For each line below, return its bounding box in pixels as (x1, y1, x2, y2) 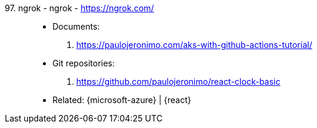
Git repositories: (52, 58, 115, 68)
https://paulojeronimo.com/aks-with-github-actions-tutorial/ (76, 40, 312, 50)
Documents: (52, 21, 100, 31)
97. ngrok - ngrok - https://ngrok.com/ (5, 3, 154, 13)
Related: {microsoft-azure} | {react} (52, 95, 191, 105)
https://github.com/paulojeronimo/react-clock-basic (76, 76, 281, 87)
